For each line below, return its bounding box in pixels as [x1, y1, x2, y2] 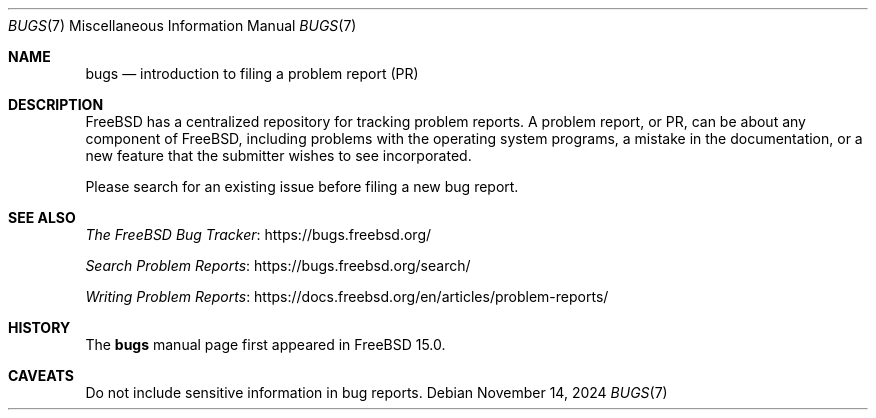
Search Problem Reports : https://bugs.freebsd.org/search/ [85, 257, 471, 274]
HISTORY [8, 319, 71, 336]
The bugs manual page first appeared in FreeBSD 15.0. [85, 336, 446, 353]
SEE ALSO [8, 209, 76, 226]
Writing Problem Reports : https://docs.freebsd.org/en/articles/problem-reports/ [85, 288, 609, 305]
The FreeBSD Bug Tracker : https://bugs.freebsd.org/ [85, 226, 432, 243]
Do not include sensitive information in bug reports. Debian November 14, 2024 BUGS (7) [85, 384, 668, 401]
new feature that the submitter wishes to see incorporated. [85, 147, 472, 164]
